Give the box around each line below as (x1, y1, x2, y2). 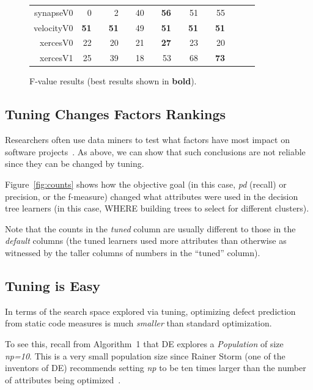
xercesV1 (40, 51, 73, 64)
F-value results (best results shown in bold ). (29, 75, 197, 87)
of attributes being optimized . (5, 373, 121, 386)
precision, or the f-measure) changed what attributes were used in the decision (5, 189, 298, 202)
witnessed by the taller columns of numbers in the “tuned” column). (5, 246, 260, 259)
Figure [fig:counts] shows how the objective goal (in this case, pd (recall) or (5, 177, 287, 190)
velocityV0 (34, 21, 73, 34)
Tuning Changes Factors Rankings (5, 105, 226, 123)
